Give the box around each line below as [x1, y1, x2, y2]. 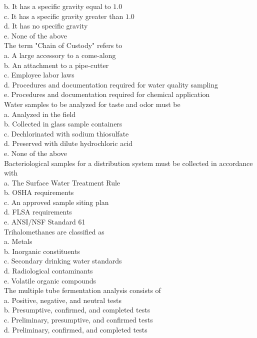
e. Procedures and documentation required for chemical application [4, 89, 210, 99]
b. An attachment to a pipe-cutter [4, 59, 109, 70]
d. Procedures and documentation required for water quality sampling [4, 79, 218, 89]
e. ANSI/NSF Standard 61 [4, 216, 85, 227]
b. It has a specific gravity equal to [4, 1, 111, 11]
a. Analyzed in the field [4, 108, 76, 119]
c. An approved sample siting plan [4, 196, 109, 207]
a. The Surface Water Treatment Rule [4, 177, 120, 187]
